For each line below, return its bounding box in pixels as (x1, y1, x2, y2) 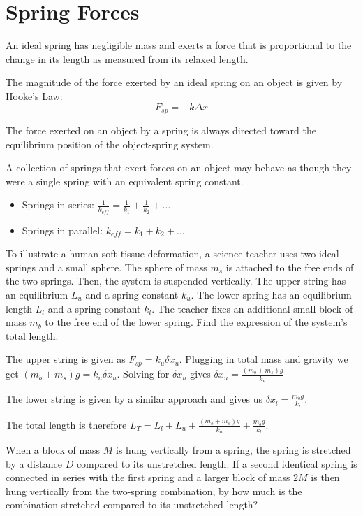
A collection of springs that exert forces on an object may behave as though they (6, 160, 352, 175)
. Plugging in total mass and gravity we (179, 352, 348, 366)
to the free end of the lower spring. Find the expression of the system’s (45, 315, 348, 329)
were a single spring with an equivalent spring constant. (6, 173, 244, 188)
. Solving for (117, 366, 170, 381)
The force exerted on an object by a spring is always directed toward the (6, 122, 316, 137)
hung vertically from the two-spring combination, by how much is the (6, 483, 302, 498)
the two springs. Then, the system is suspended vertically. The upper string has (6, 273, 346, 288)
